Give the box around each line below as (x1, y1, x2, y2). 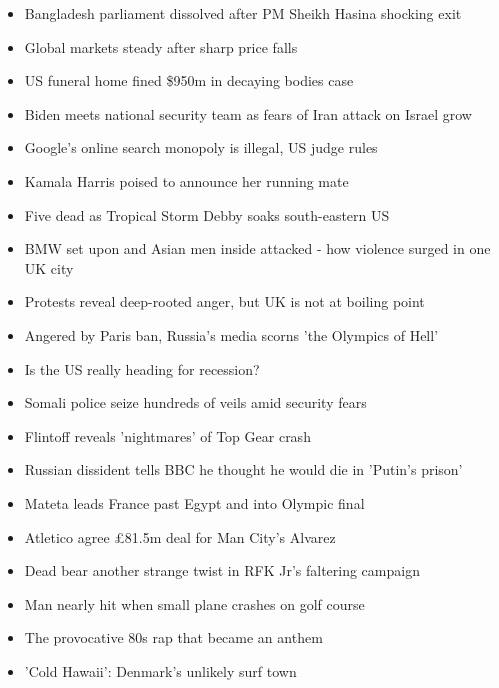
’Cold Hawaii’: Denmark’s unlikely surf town (24, 660, 297, 681)
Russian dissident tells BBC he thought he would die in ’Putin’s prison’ (24, 459, 463, 480)
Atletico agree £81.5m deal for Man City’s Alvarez (24, 526, 336, 547)
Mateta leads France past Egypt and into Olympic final (24, 492, 365, 513)
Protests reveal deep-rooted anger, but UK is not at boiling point (24, 291, 425, 312)
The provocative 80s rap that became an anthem (24, 627, 323, 648)
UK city (24, 257, 74, 278)
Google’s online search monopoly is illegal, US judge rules (24, 137, 378, 158)
